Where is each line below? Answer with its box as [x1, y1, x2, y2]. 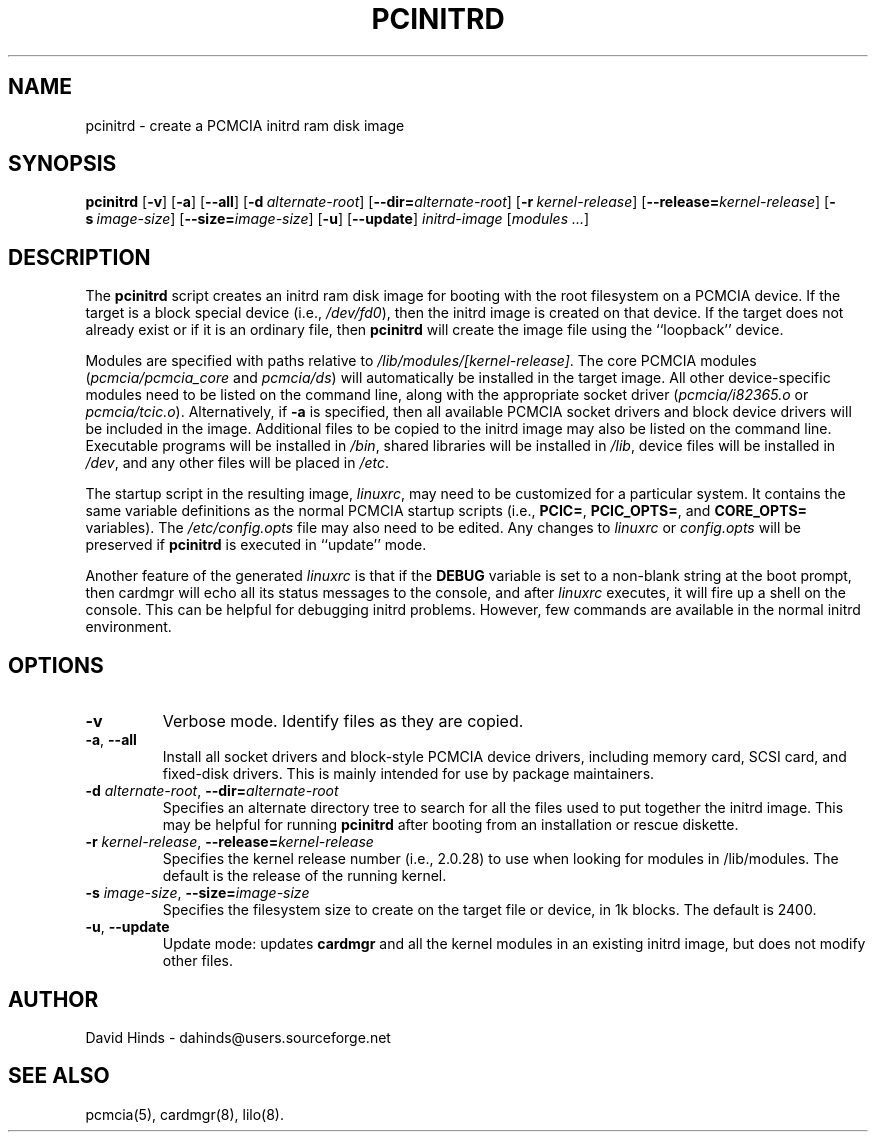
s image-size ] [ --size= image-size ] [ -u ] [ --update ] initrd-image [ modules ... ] [85, 210, 590, 228]
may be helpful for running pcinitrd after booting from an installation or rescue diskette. [162, 816, 739, 834]
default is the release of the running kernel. [162, 867, 447, 885]
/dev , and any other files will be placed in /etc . [85, 454, 390, 472]
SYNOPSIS [8, 151, 117, 177]
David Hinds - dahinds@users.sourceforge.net [85, 1028, 391, 1046]
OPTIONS [8, 652, 104, 678]
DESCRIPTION [8, 244, 151, 270]
